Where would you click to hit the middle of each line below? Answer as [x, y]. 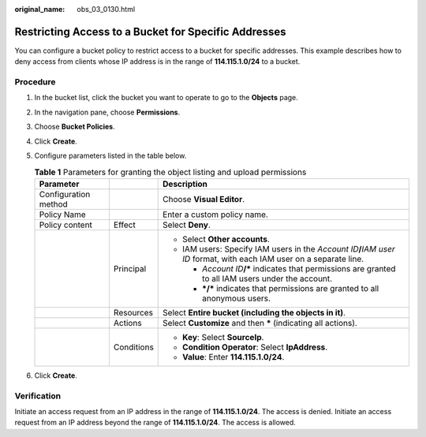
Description [185, 184]
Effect [124, 225]
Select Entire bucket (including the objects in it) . [254, 312]
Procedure [35, 82]
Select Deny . [187, 225]
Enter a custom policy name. [215, 215]
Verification [38, 396]
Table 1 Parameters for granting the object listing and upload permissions [170, 172]
